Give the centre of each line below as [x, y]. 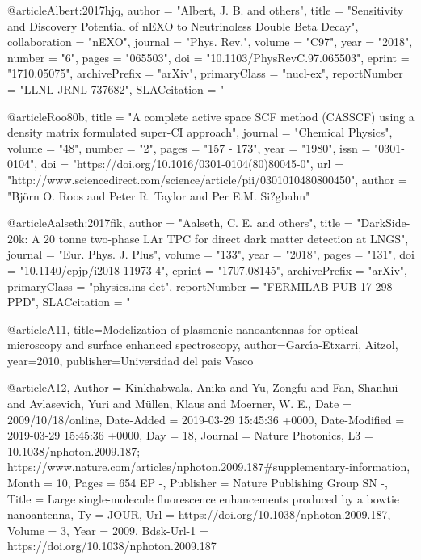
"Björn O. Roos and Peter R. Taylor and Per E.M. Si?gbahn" [159, 195]
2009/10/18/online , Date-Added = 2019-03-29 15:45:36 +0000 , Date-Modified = [206, 419]
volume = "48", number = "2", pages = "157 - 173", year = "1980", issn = [189, 147]
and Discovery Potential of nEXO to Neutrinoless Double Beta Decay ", [183, 25]
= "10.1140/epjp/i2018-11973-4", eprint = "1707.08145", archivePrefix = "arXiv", [207, 269]
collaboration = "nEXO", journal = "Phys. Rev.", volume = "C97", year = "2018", [210, 42]
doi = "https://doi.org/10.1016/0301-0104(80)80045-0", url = [192, 164]
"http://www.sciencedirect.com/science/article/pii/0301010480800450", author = [207, 179]
